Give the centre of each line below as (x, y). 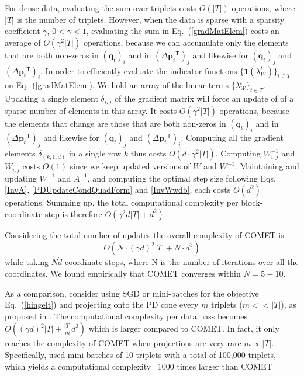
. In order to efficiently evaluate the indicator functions (139, 70)
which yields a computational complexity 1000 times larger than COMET (139, 366)
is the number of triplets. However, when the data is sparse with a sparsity (151, 19)
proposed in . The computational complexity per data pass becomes (126, 316)
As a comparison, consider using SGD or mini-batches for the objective (132, 293)
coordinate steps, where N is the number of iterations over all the (182, 262)
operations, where (263, 8)
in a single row (95, 153)
